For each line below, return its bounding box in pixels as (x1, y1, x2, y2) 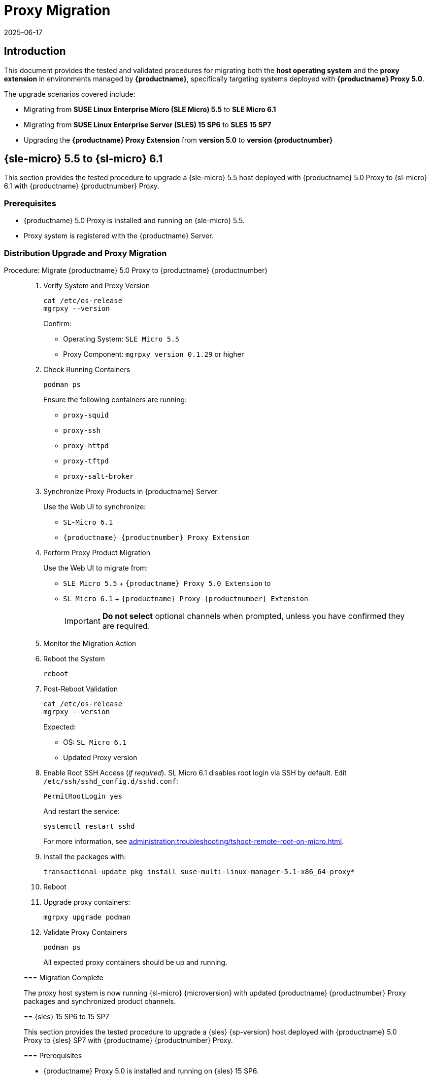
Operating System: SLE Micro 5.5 (63, 334, 179, 343)
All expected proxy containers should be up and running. (43, 958, 228, 966)
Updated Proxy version (63, 753, 137, 762)
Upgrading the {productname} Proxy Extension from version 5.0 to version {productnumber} (24, 135, 333, 144)
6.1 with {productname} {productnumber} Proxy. (4, 182, 160, 191)
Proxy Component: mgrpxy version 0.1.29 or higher (63, 349, 244, 358)
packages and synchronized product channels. (24, 997, 176, 1005)
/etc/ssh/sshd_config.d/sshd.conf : (43, 776, 178, 785)
